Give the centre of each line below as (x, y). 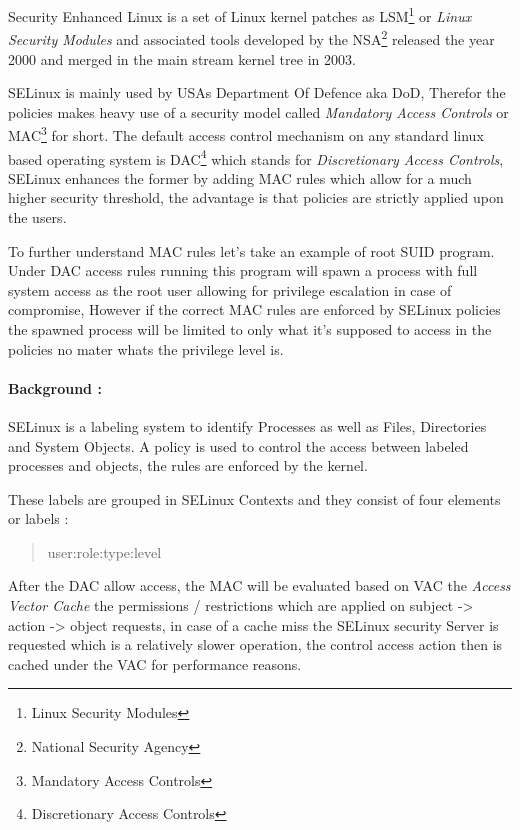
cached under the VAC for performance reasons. (155, 663)
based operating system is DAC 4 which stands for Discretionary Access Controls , (256, 157)
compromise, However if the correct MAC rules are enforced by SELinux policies (254, 309)
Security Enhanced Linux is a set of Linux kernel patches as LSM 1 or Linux (240, 14)
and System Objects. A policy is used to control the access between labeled (238, 445)
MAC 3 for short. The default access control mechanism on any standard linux (246, 133)
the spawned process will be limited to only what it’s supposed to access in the (250, 328)
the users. (37, 216)
